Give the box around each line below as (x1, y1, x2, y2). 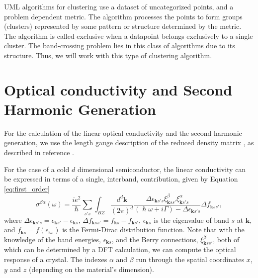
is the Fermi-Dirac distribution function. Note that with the (62, 224, 245, 235)
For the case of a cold (4, 164, 70, 174)
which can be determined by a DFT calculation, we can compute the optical (4, 244, 236, 255)
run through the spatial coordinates (136, 254, 245, 265)
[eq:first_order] (4, 183, 50, 193)
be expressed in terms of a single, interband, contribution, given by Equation (4, 174, 238, 184)
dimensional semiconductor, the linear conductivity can (77, 164, 246, 174)
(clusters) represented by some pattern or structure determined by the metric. (4, 21, 242, 31)
